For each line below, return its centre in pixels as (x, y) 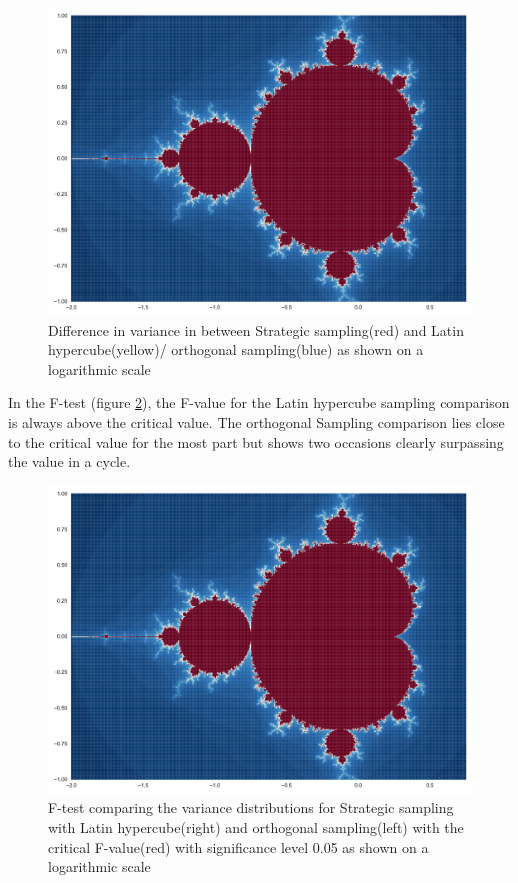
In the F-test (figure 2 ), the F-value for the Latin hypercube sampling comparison (259, 402)
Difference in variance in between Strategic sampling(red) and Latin (256, 329)
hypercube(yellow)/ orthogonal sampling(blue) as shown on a (236, 349)
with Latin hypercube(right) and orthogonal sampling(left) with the (256, 827)
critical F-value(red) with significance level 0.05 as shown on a (238, 846)
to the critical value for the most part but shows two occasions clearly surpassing (256, 441)
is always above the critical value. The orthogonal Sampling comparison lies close (256, 422)
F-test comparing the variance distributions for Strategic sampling (251, 807)
